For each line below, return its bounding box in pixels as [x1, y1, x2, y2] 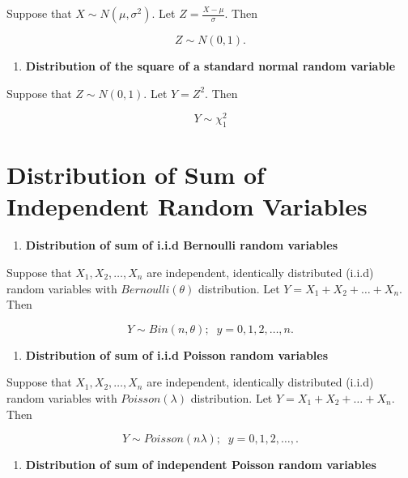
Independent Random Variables [6, 190, 368, 223]
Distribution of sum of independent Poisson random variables [25, 456, 376, 473]
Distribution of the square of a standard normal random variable [25, 58, 396, 74]
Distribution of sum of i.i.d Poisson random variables [25, 346, 329, 363]
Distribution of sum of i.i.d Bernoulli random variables [25, 237, 338, 254]
